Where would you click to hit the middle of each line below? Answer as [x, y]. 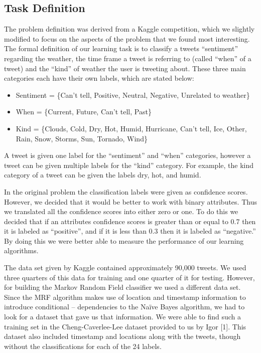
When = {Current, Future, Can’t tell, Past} [84, 112]
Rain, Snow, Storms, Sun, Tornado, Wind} [82, 138]
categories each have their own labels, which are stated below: [99, 78]
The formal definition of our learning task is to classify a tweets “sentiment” [121, 48]
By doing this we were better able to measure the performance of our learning [124, 240]
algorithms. [21, 250]
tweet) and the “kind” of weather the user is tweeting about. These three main [125, 68]
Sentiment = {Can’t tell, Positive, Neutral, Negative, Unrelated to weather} [133, 95]
